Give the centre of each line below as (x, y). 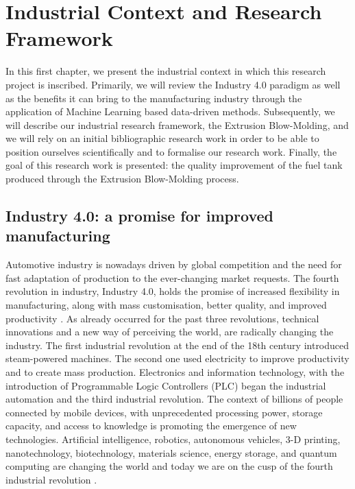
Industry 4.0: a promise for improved (139, 216)
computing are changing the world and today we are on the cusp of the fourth (169, 466)
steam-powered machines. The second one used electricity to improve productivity (177, 358)
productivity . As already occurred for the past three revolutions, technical (162, 318)
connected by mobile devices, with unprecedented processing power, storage (164, 412)
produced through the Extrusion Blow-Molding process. (122, 179)
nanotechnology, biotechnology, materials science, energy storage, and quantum (171, 452)
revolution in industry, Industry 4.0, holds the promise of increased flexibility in (173, 291)
